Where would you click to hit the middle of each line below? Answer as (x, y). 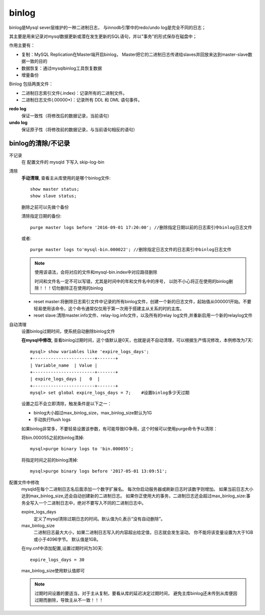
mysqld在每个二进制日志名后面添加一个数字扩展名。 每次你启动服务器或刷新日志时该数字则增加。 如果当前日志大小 (137, 489)
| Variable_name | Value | (64, 365)
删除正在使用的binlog (81, 288)
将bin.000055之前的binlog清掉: (53, 438)
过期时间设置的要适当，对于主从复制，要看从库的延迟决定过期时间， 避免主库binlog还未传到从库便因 (136, 593)
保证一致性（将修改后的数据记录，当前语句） (66, 116)
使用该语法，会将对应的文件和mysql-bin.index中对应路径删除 (96, 272)
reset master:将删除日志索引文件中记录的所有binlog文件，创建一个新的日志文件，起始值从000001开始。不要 (143, 302)
